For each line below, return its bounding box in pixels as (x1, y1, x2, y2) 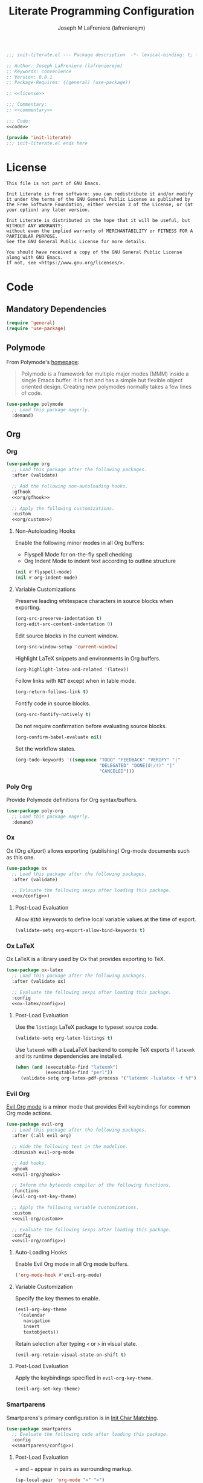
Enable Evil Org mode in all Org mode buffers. (14, 1260, 129, 1268)
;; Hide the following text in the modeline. (11, 1144, 129, 1150)
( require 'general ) (6, 320, 56, 326)
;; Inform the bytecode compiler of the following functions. (11, 1182, 172, 1188)
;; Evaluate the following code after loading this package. (11, 1432, 169, 1438)
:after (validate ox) (11, 979, 66, 985)
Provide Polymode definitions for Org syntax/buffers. (6, 796, 138, 803)
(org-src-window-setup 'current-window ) (14, 644, 118, 650)
